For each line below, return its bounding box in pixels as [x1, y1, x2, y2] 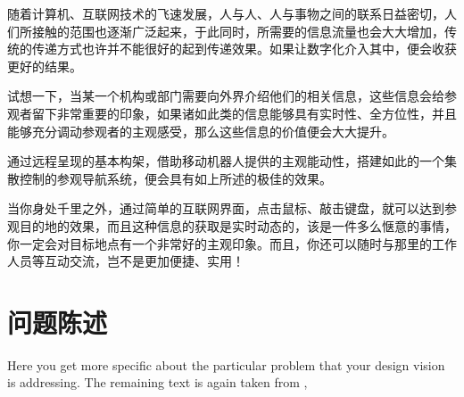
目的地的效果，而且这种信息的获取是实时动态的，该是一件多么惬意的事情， [19, 216, 457, 235]
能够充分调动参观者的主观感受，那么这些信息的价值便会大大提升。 [7, 121, 394, 140]
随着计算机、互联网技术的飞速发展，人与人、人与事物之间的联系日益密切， [7, 4, 444, 22]
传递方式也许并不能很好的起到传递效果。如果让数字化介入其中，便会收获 [31, 39, 457, 58]
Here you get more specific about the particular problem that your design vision [7, 355, 445, 374]
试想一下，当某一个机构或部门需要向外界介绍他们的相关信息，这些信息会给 [7, 87, 444, 105]
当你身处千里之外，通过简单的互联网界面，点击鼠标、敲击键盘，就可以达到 [7, 199, 444, 218]
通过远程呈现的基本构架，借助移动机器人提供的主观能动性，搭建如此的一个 [7, 152, 444, 170]
